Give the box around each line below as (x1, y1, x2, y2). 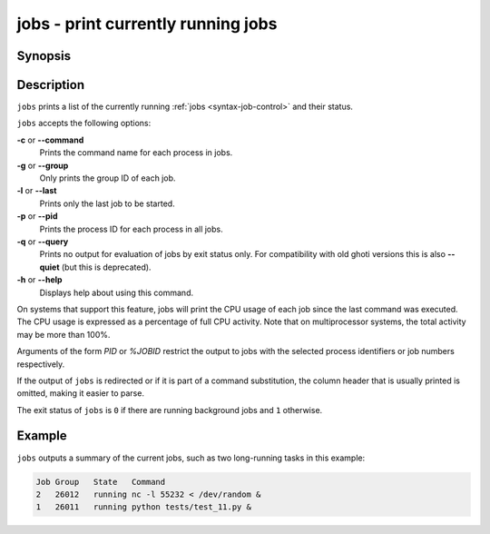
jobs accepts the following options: (16, 118, 152, 129)
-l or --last (16, 185, 57, 196)
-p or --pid (16, 211, 58, 222)
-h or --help (16, 274, 63, 285)
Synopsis (16, 48, 72, 64)
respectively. (16, 359, 65, 370)
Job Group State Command (35, 477, 166, 487)
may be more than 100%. (16, 329, 111, 340)
